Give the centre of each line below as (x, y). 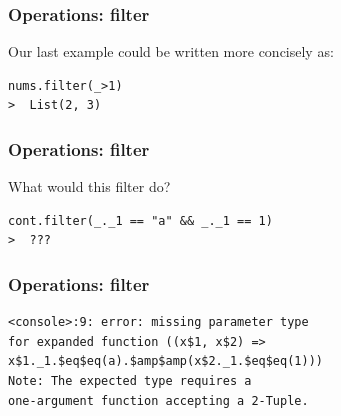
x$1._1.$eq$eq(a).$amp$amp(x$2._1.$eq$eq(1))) (165, 361)
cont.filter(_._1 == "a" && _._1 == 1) (140, 220)
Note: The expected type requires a (130, 381)
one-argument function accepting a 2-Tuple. (158, 400)
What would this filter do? (89, 186)
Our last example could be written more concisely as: (171, 51)
